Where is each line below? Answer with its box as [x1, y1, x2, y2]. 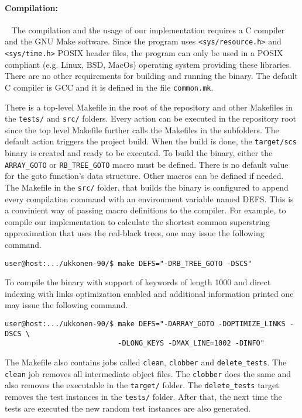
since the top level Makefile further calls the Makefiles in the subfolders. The [5, 123, 279, 136]
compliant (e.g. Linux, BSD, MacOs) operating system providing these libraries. [5, 58, 291, 70]
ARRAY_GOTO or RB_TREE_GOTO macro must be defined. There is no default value [5, 158, 289, 170]
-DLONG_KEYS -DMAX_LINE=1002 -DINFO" [118, 339, 265, 348]
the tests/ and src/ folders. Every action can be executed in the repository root [5, 112, 296, 125]
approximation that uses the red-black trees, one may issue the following [5, 227, 265, 239]
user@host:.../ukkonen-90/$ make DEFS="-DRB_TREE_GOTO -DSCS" [5, 259, 252, 268]
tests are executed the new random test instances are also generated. [5, 402, 251, 414]
